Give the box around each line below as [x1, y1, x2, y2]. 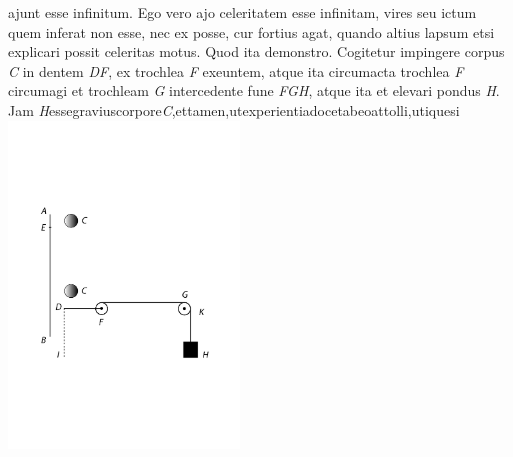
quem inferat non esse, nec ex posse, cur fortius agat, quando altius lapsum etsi [8, 21, 495, 42]
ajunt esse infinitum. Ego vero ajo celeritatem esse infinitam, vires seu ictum [8, 2, 477, 22]
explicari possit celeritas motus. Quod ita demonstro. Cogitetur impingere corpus [8, 41, 505, 62]
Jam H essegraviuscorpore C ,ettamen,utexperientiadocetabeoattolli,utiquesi [8, 99, 460, 120]
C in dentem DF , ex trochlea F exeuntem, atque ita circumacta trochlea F [8, 60, 464, 81]
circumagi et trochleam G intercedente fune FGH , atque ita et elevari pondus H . [8, 80, 500, 101]
